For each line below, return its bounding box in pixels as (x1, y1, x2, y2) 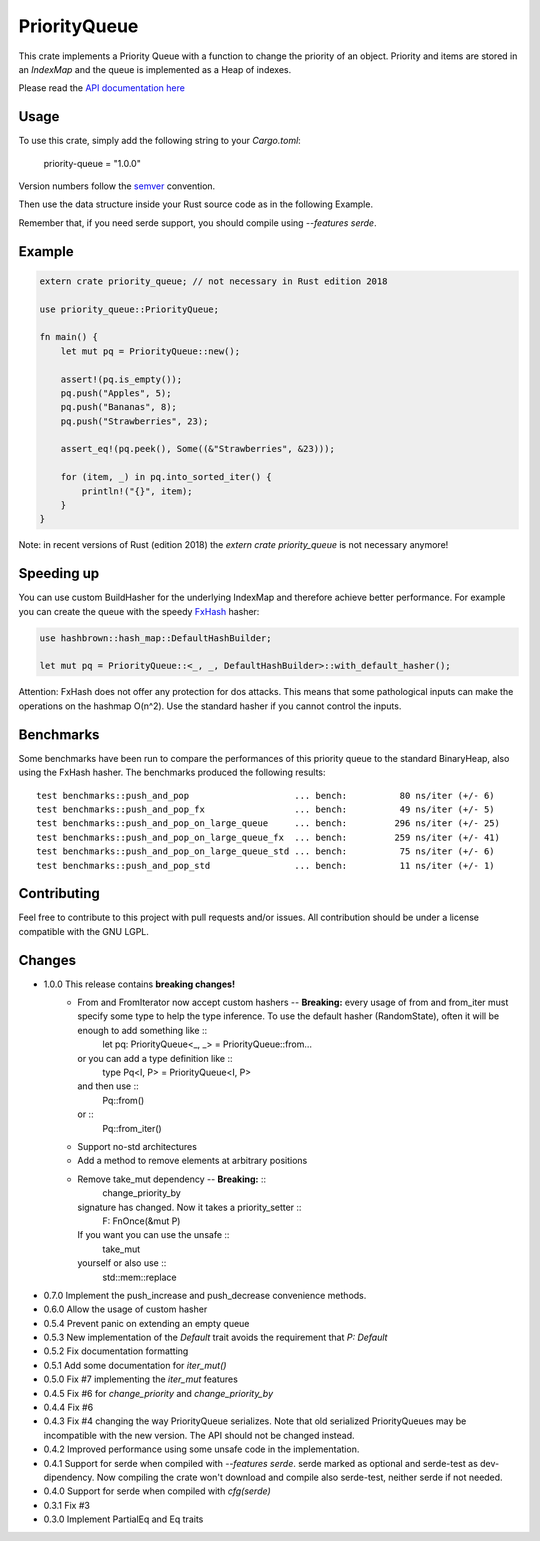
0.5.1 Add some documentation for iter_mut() (43, 1359, 227, 1371)
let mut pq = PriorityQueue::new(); (60, 345, 240, 357)
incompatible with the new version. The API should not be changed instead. (43, 1429, 355, 1441)
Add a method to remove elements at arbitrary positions (77, 1155, 308, 1167)
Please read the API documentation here (18, 82, 185, 94)
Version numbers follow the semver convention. (18, 180, 216, 192)
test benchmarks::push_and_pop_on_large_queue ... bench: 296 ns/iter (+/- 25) (36, 818, 500, 829)
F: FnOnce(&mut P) (102, 1215, 181, 1227)
